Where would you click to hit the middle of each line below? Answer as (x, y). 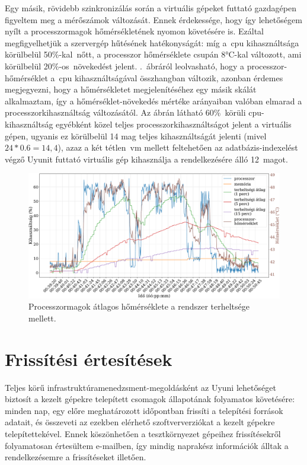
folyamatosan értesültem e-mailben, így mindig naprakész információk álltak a (147, 445)
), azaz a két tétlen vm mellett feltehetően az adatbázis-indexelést (178, 147)
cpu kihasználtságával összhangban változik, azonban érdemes (171, 77)
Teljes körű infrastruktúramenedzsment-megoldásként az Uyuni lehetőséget (140, 387)
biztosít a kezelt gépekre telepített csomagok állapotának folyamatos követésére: (150, 399)
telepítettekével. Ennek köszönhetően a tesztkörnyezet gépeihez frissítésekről (143, 433)
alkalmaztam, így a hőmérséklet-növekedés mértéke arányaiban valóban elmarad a (153, 101)
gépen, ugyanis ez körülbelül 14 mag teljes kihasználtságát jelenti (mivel (136, 136)
